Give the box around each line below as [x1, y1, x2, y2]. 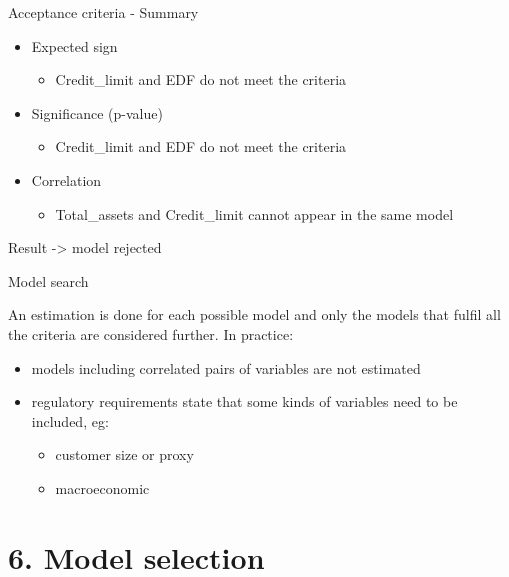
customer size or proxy [55, 444, 194, 465]
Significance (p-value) [31, 102, 163, 123]
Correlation [31, 169, 102, 190]
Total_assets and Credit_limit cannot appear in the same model [55, 203, 454, 224]
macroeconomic [55, 477, 150, 498]
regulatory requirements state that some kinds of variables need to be [31, 391, 458, 412]
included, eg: [31, 410, 109, 431]
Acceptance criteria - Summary [8, 2, 199, 22]
